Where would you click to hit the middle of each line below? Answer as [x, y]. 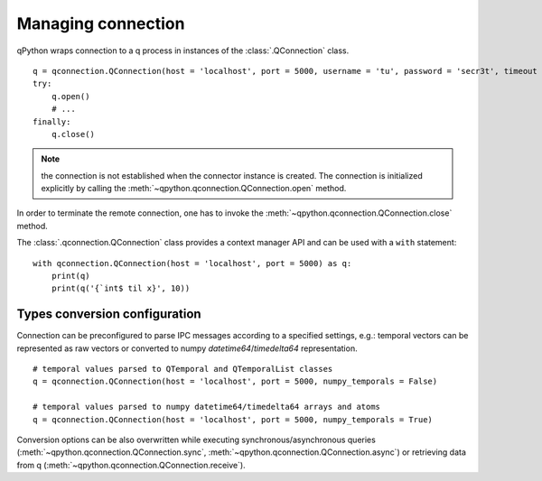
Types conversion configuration [109, 314]
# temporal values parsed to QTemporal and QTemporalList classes [183, 369]
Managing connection [101, 23]
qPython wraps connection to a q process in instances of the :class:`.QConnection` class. [183, 51]
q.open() [70, 96]
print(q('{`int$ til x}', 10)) [121, 288]
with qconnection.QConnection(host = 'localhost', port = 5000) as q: [192, 263]
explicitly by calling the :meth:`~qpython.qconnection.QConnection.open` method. [194, 189]
